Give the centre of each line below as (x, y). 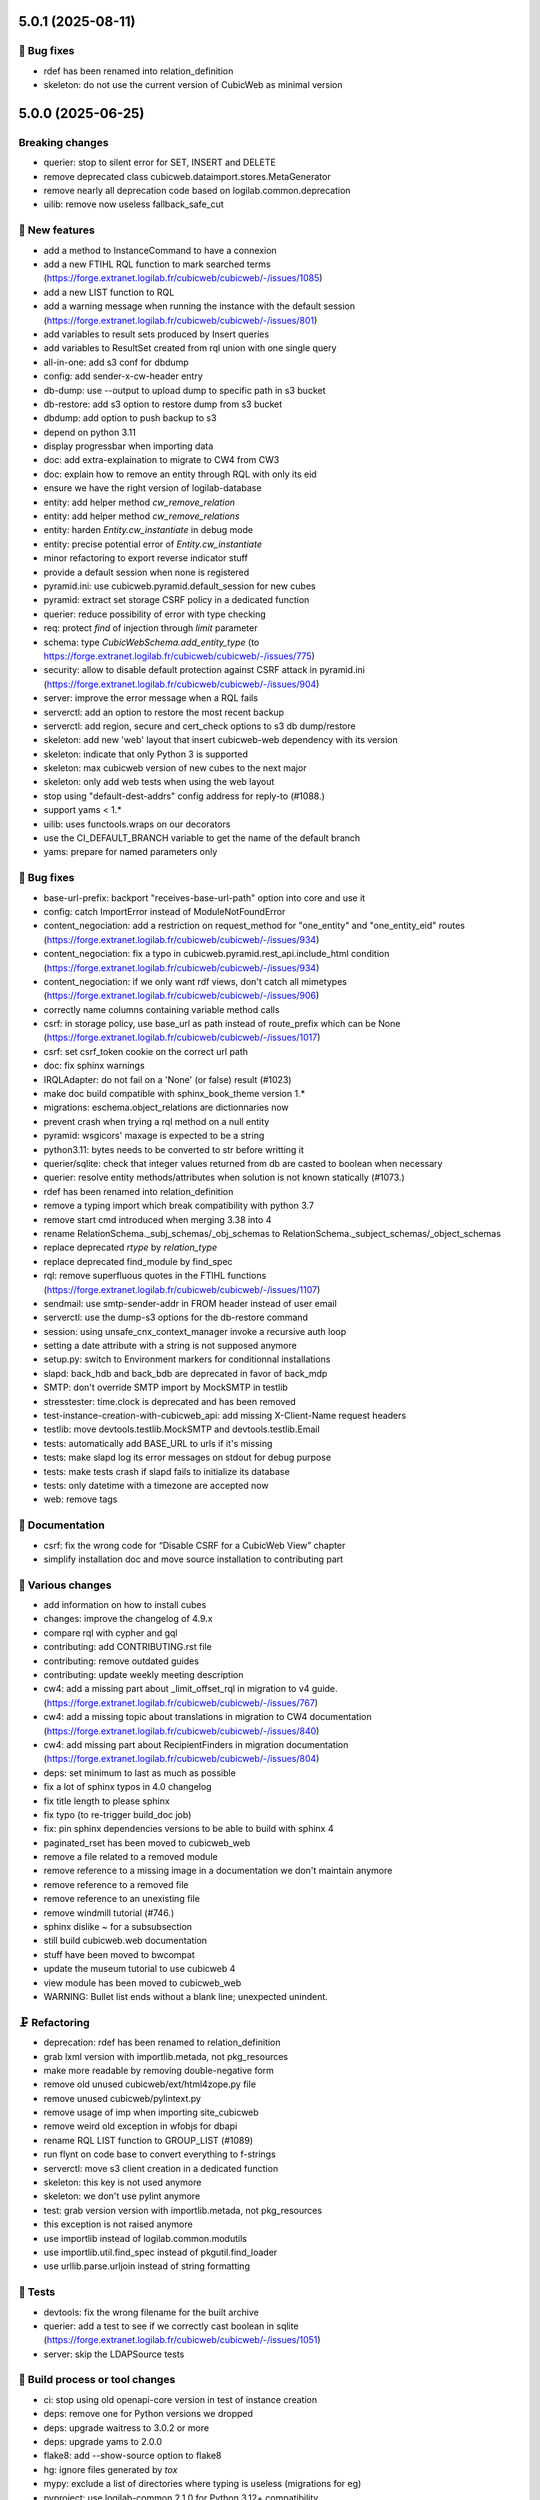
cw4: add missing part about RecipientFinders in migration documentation (196, 1744)
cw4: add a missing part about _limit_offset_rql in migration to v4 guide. (191, 1689)
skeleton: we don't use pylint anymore (122, 2196)
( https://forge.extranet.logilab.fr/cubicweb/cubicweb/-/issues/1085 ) (183, 278)
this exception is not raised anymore (118, 2224)
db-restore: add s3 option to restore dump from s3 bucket (163, 404)
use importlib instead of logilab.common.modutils (145, 2238)
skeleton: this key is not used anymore (122, 2182)
